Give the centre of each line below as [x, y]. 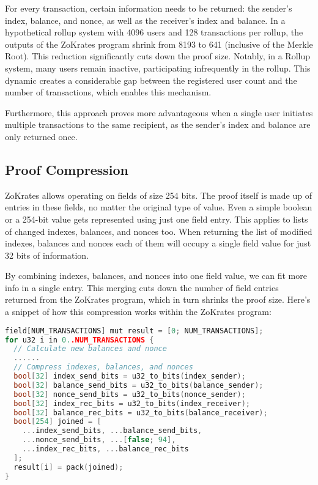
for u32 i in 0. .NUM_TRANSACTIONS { [79, 340]
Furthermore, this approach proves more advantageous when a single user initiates [159, 112]
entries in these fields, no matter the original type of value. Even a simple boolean [159, 207]
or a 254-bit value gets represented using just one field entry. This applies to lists [157, 219]
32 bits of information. [47, 255]
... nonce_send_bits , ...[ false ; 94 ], [99, 440]
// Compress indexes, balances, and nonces [103, 367]
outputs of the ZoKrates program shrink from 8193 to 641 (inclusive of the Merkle [159, 44]
